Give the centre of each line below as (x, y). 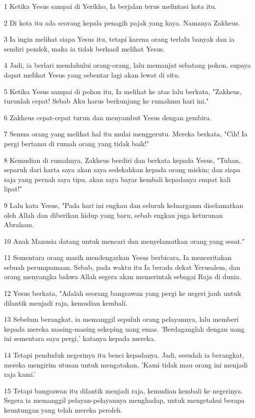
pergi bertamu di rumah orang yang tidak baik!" (76, 143)
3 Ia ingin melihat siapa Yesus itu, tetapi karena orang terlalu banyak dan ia (119, 39)
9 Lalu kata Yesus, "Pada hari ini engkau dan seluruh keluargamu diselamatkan (124, 205)
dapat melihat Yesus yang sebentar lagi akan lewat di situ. (92, 74)
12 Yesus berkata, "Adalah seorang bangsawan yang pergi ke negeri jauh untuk (123, 293)
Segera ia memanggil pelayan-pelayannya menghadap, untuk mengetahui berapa (124, 400)
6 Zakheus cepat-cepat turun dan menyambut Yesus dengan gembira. (108, 117)
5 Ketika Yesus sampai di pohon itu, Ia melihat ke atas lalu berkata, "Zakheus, (123, 91)
